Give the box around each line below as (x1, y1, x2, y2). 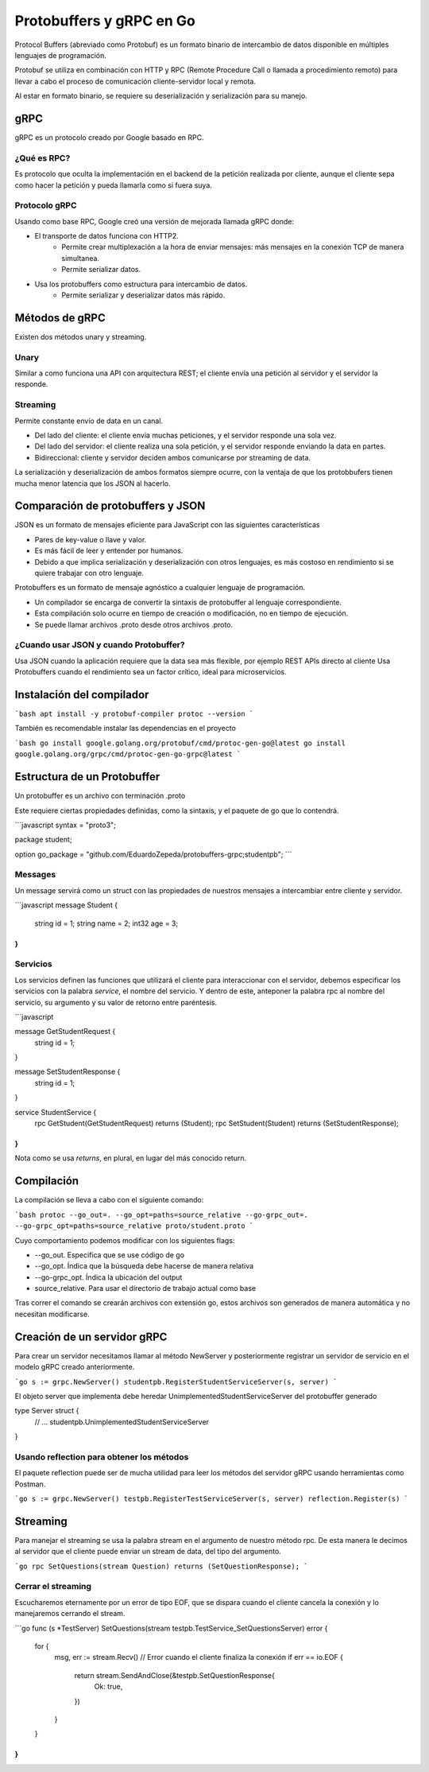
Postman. (14, 1479, 46, 1489)
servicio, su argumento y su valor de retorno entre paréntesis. (14, 997, 218, 1007)
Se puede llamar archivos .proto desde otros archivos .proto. (34, 620, 234, 629)
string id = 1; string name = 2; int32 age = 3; (34, 919, 179, 928)
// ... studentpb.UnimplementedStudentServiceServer (34, 1416, 210, 1427)
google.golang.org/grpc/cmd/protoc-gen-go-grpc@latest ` (14, 750, 242, 759)
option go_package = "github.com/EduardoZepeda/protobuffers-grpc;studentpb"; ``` (14, 849, 292, 859)
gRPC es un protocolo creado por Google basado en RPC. (14, 133, 204, 142)
